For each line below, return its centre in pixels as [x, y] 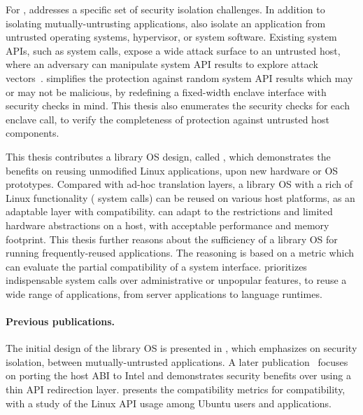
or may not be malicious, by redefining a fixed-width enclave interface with [166, 91]
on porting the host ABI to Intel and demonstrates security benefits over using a [178, 375]
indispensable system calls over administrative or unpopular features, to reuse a [176, 280]
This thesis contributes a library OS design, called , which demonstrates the [168, 156]
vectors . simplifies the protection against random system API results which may [179, 77]
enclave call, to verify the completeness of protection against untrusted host [168, 119]
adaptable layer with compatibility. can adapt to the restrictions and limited [169, 211]
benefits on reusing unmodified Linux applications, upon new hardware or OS [172, 170]
